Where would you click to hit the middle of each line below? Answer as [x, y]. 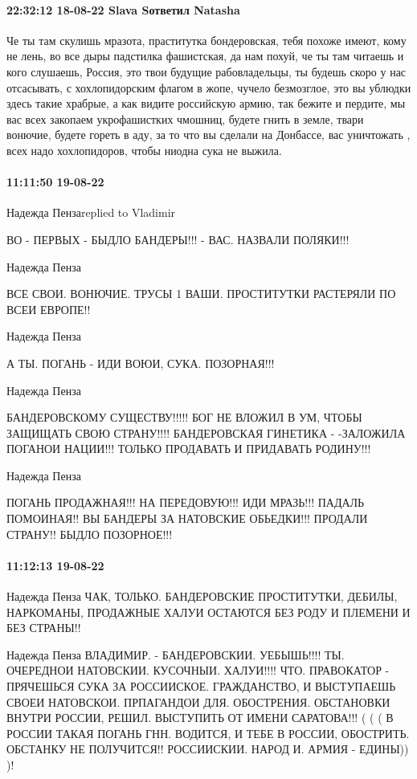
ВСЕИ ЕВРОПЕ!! [49, 309]
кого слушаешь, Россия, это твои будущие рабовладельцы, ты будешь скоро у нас [206, 71]
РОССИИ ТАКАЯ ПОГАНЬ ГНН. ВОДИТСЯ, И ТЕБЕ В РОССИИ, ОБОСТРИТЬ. [208, 733]
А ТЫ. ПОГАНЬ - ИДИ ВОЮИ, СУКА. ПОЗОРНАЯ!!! [141, 363]
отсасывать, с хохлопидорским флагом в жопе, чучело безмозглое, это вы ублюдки [209, 87]
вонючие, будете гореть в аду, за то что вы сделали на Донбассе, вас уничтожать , [208, 135]
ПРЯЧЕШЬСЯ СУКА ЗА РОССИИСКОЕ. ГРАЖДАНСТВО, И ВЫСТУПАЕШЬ [201, 686]
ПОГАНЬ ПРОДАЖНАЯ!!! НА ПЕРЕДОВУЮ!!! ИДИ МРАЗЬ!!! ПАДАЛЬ [186, 502]
